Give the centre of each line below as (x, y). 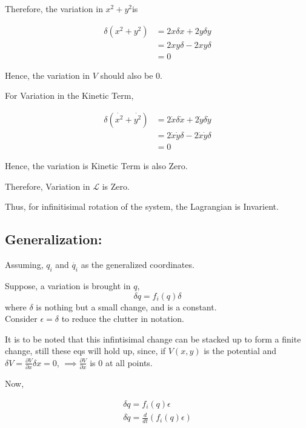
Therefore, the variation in (54, 8)
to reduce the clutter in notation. (123, 319)
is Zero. (116, 186)
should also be (127, 75)
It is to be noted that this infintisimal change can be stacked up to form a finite (153, 339)
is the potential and (240, 351)
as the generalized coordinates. (138, 265)
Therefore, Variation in (48, 186)
